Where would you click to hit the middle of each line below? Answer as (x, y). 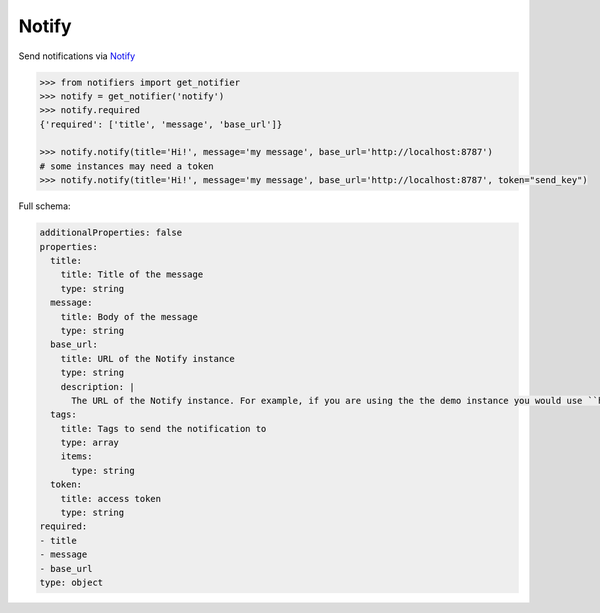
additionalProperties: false (111, 233)
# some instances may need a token (126, 166)
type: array (90, 443)
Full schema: (44, 206)
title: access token (111, 498)
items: (76, 456)
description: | (97, 386)
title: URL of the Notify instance (147, 358)
